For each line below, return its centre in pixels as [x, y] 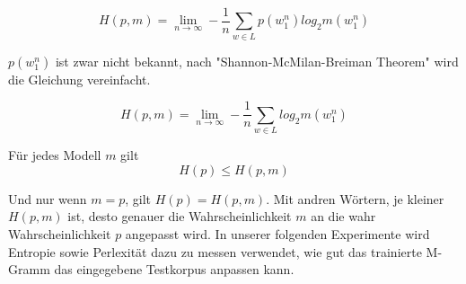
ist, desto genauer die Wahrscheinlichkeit [180, 216]
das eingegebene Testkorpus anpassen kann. [174, 269]
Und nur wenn [48, 198]
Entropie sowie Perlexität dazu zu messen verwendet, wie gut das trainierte [215, 251]
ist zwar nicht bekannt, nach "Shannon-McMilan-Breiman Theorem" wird [257, 61]
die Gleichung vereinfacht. [79, 79]
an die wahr [343, 216]
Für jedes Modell [55, 155]
